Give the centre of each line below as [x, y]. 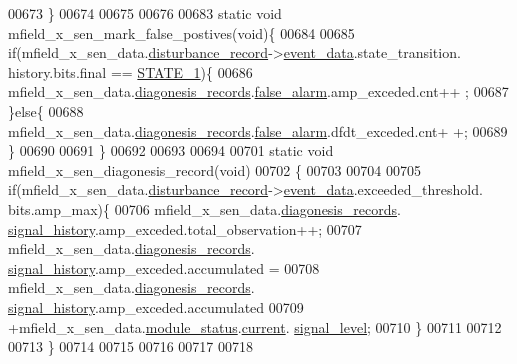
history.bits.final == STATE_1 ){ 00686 [130, 71]
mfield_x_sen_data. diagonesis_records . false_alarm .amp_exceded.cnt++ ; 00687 [258, 91]
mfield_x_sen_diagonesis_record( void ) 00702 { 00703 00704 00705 [214, 169]
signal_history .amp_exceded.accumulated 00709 [156, 306]
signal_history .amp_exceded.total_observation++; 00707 [185, 228]
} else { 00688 [46, 110]
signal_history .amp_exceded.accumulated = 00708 [164, 267]
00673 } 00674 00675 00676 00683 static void [145, 13]
